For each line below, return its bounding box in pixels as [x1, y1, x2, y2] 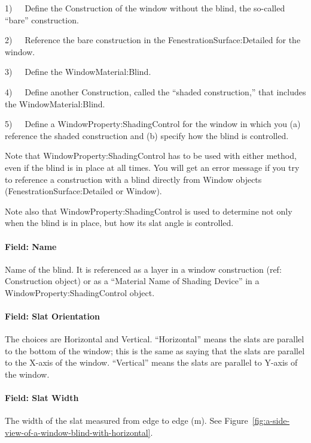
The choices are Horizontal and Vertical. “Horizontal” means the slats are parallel [5, 333, 304, 345]
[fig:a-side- [252, 414, 290, 427]
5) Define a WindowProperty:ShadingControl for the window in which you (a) [5, 117, 301, 130]
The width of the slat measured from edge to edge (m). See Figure [5, 414, 248, 427]
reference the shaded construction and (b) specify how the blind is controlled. [5, 129, 289, 141]
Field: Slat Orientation [5, 310, 100, 323]
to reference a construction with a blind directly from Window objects [5, 173, 262, 185]
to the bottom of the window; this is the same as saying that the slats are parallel [5, 344, 305, 357]
